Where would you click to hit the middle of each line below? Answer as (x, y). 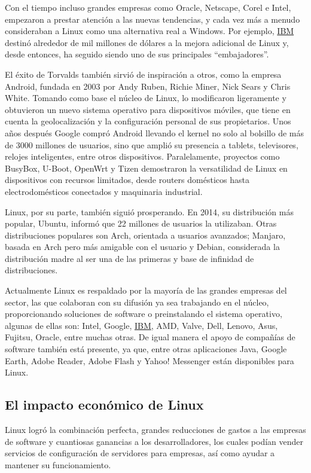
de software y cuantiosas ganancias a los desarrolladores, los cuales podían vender (154, 441)
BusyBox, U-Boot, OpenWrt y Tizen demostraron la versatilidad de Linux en (146, 168)
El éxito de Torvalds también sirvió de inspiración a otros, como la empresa (143, 74)
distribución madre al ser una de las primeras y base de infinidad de (129, 258)
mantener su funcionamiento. (58, 464)
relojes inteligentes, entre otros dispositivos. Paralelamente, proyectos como (142, 156)
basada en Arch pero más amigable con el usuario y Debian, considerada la (142, 247)
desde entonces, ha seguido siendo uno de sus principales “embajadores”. (137, 54)
